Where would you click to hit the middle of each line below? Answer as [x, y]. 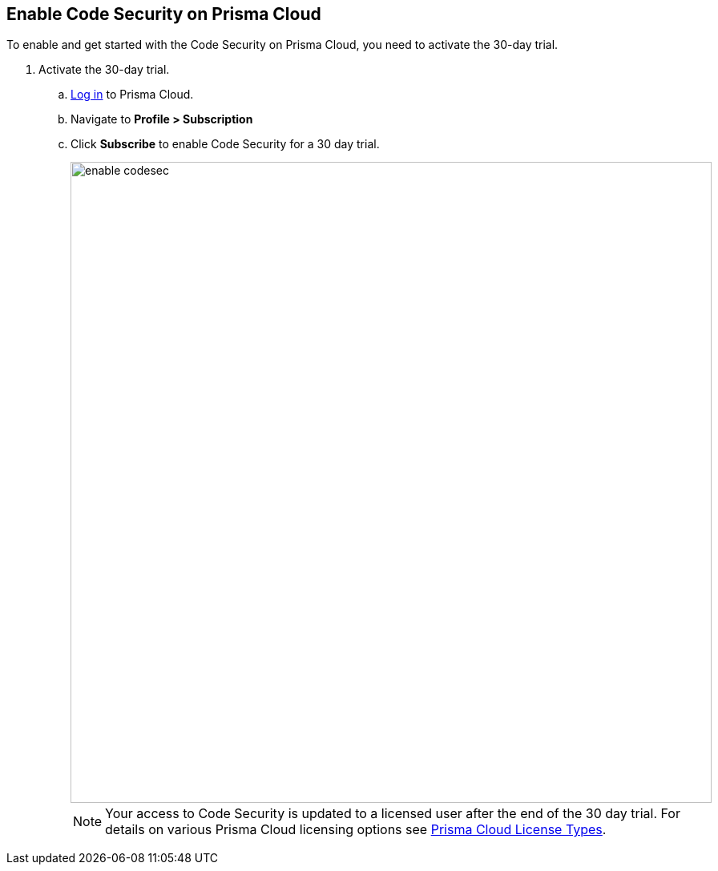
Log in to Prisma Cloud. [132, 95]
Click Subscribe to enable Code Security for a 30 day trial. [225, 144]
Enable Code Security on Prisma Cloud [164, 14]
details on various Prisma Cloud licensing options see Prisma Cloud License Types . [356, 830]
